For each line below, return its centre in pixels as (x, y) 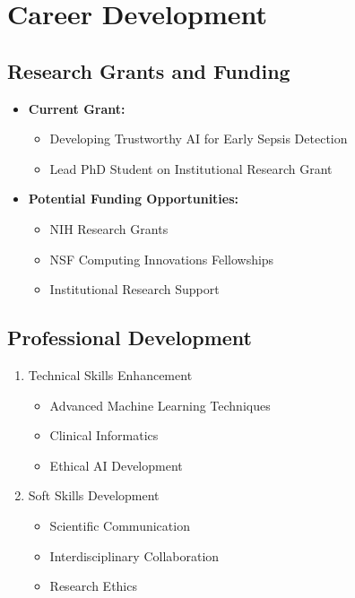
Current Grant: (77, 108)
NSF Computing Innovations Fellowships (162, 259)
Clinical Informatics (104, 435)
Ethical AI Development (116, 465)
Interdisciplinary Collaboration (134, 555)
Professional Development (130, 338)
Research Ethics (93, 586)
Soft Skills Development (94, 495)
